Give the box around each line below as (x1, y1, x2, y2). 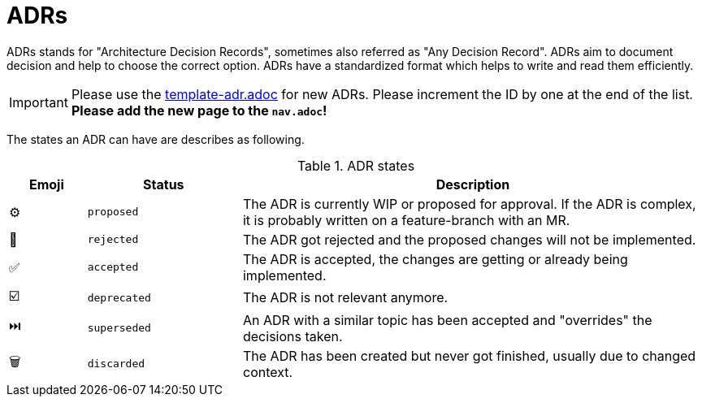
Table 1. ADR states (297, 157, 415, 174)
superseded (87, 322, 151, 335)
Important (9, 93, 68, 110)
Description (435, 175, 510, 193)
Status (143, 175, 184, 193)
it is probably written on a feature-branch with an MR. (242, 211, 570, 228)
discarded (87, 357, 145, 370)
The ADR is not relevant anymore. (242, 289, 448, 306)
